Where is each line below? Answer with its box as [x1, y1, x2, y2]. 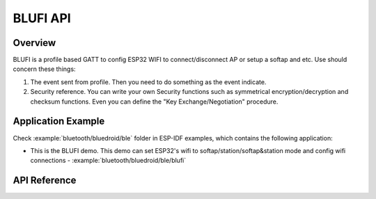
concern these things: [13, 65, 76, 73]
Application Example [13, 116, 105, 127]
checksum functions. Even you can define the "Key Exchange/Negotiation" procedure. [30, 97, 279, 106]
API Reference [13, 175, 77, 186]
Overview [13, 37, 56, 49]
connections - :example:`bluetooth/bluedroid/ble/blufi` [30, 157, 187, 165]
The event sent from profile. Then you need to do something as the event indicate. [30, 77, 267, 86]
